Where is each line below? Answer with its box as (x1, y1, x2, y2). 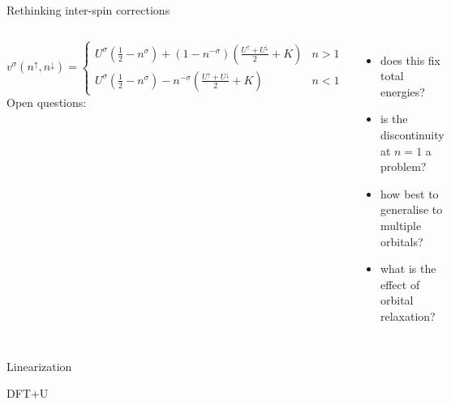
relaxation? (380, 307, 436, 324)
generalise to (380, 201, 443, 218)
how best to (380, 185, 439, 202)
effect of (380, 275, 420, 292)
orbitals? (380, 232, 423, 249)
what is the (380, 260, 436, 277)
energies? (380, 83, 425, 100)
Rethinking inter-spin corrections (6, 2, 170, 18)
